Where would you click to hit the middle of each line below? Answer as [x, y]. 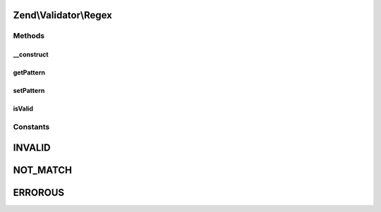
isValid [23, 108]
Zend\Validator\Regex [62, 15]
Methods [29, 36]
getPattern [29, 73]
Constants [31, 127]
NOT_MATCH [43, 170]
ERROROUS [39, 193]
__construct [31, 55]
